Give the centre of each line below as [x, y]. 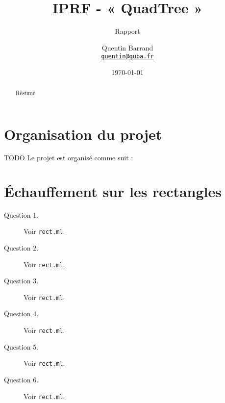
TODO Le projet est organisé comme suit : [69, 157]
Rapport [127, 31]
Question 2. [21, 247]
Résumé [25, 93]
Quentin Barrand [127, 47]
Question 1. [21, 214]
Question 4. [21, 314]
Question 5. [21, 346]
